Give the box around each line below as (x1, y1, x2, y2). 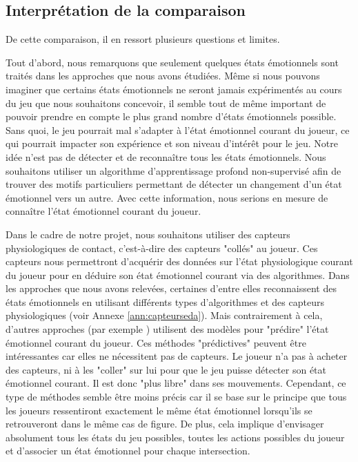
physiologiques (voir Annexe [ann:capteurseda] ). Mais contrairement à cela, (6, 308, 323, 323)
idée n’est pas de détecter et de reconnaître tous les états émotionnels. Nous (6, 149, 326, 164)
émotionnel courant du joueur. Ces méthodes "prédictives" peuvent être (6, 335, 306, 349)
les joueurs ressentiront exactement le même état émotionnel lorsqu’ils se (6, 403, 312, 417)
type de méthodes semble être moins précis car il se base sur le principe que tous (6, 389, 347, 404)
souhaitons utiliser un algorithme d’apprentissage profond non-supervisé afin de (6, 163, 341, 177)
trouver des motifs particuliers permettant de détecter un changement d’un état (6, 177, 342, 191)
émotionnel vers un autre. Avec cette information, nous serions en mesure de (6, 190, 328, 204)
